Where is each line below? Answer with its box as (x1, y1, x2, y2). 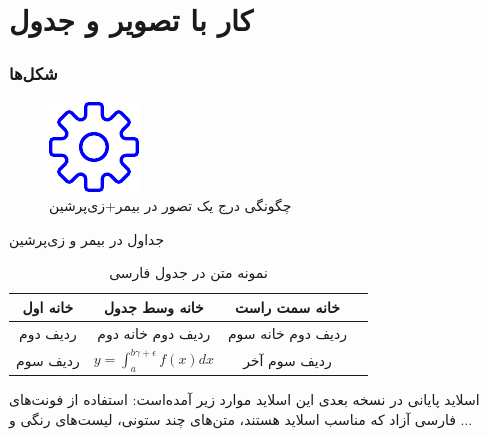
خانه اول (22, 296, 74, 317)
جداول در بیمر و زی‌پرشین (9, 228, 165, 249)
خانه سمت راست (235, 296, 340, 317)
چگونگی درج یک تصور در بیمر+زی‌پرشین (49, 195, 292, 216)
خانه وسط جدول (103, 296, 204, 317)
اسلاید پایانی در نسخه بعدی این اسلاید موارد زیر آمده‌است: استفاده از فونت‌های (9, 389, 480, 410)
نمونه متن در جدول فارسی (109, 262, 268, 283)
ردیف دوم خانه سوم (227, 322, 347, 343)
